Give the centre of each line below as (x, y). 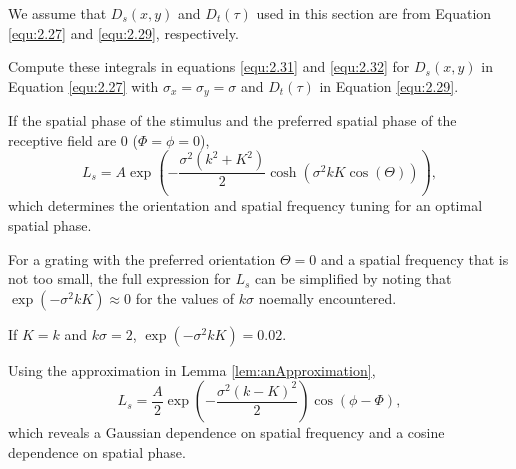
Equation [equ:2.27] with (83, 85)
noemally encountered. (327, 297)
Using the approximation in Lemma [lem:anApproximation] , (192, 369)
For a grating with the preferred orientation (142, 258)
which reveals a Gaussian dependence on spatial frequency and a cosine (226, 432)
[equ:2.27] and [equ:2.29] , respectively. (123, 32)
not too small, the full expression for (119, 278)
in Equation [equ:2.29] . (389, 85)
